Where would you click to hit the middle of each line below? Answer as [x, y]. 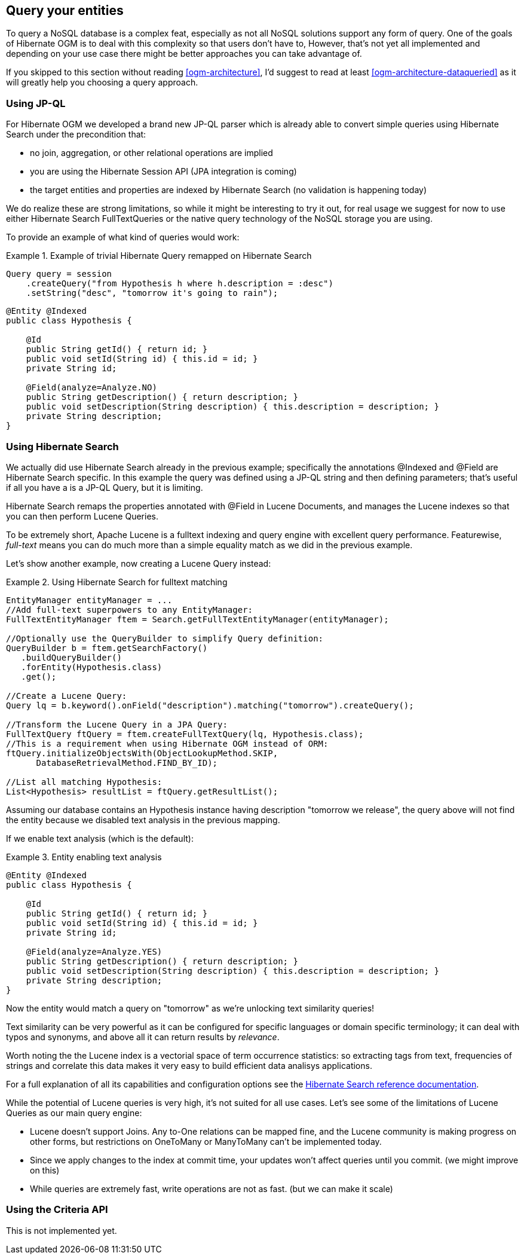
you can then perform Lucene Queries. [82, 516]
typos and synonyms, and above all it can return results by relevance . [143, 1037]
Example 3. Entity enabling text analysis [84, 857]
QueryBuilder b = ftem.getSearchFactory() [107, 648]
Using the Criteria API [57, 1210]
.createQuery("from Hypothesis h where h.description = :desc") [180, 284]
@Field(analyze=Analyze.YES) [94, 951]
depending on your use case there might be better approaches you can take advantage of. [184, 54]
